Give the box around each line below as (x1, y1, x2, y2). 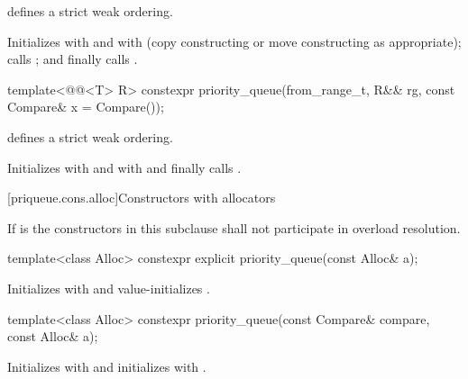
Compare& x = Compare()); (7, 97, 164, 116)
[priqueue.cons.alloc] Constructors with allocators (7, 188, 276, 207)
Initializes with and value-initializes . (7, 278, 210, 297)
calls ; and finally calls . (7, 50, 138, 68)
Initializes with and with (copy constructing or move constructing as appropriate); (7, 32, 462, 50)
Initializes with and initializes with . (7, 356, 206, 375)
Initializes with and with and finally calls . (7, 158, 242, 176)
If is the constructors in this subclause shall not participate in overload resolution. (7, 218, 461, 237)
